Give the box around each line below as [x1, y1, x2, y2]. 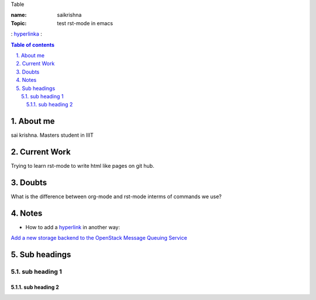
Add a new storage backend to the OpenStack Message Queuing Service [11, 235, 187, 242]
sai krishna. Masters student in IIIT [11, 132, 94, 139]
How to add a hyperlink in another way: [25, 223, 120, 230]
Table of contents [11, 41, 55, 48]
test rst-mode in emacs [57, 19, 114, 26]
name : [11, 12, 27, 19]
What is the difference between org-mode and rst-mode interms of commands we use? [11, 193, 222, 200]
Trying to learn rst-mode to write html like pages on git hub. [11, 163, 154, 170]
